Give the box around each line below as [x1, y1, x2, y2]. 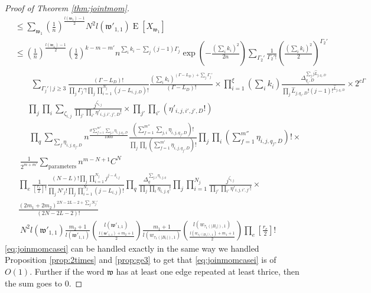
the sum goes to [5, 276, 62, 289]
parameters [48, 163, 77, 170]
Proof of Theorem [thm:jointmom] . [5, 2, 130, 14]
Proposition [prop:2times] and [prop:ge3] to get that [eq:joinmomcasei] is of [5, 253, 276, 266]
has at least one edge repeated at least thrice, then [116, 265, 300, 278]
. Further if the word [30, 265, 105, 278]
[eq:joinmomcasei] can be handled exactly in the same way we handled [5, 242, 259, 254]
